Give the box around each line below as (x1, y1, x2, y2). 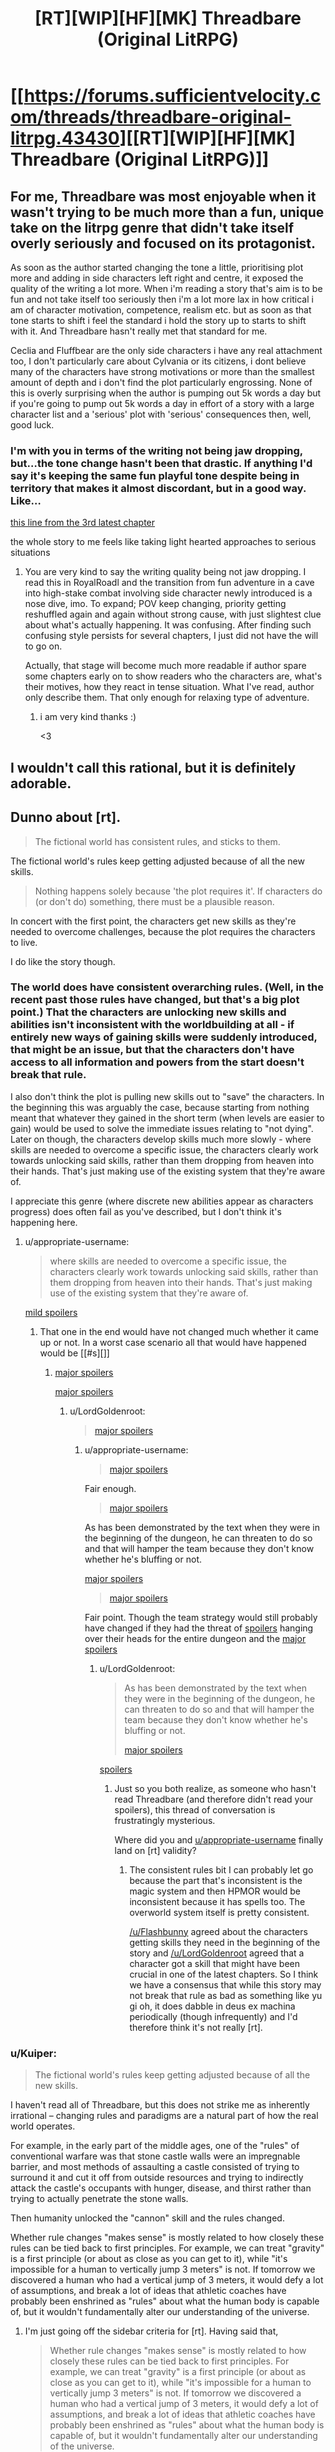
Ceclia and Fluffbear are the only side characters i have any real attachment (10, 345, 323, 356)
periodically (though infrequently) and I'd (129, 2010, 298, 2022)
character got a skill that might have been (129, 1957, 301, 1969)
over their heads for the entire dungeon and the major (84, 1632, 307, 1644)
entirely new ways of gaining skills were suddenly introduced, (10, 1030, 318, 1044)
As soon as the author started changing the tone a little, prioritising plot (10, 262, 304, 273)
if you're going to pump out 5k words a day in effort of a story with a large (10, 398, 315, 409)
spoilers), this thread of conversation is (114, 1803, 276, 1816)
